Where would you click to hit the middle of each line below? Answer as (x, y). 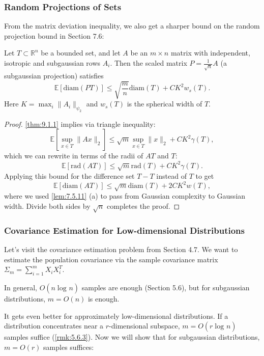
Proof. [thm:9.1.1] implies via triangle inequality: (80, 124)
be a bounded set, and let (81, 53)
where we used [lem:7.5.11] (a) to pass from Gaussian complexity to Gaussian (125, 196)
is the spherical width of (165, 104)
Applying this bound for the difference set (69, 175)
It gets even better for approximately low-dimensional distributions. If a (116, 316)
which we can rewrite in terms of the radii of (74, 156)
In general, (21, 287)
